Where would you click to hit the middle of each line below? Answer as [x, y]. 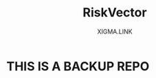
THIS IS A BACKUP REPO [78, 66]
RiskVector [115, 13]
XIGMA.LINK [115, 31]
